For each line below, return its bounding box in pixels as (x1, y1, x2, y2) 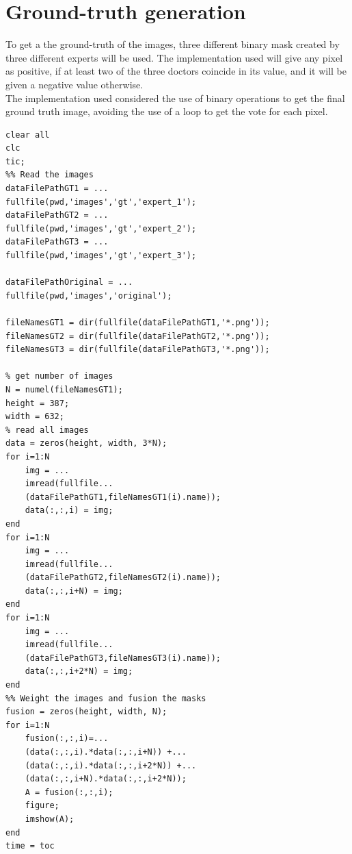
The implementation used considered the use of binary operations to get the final (5, 90, 345, 105)
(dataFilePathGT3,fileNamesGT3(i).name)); (25, 653, 221, 663)
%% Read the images (5, 170, 94, 180)
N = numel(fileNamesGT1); (5, 384, 123, 394)
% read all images (5, 425, 89, 435)
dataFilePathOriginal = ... (5, 277, 133, 288)
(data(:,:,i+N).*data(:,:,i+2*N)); (25, 774, 187, 784)
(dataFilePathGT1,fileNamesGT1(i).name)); (25, 492, 221, 502)
